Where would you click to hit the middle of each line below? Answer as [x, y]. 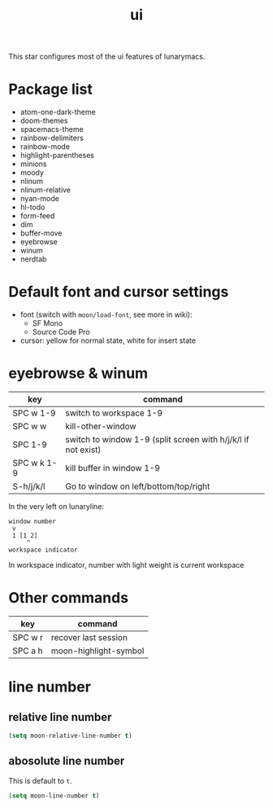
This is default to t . [40, 780]
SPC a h [28, 651]
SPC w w [30, 426]
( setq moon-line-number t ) [54, 796]
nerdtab [33, 259]
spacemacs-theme [52, 130]
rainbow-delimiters [52, 138]
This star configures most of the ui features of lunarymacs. [107, 57]
